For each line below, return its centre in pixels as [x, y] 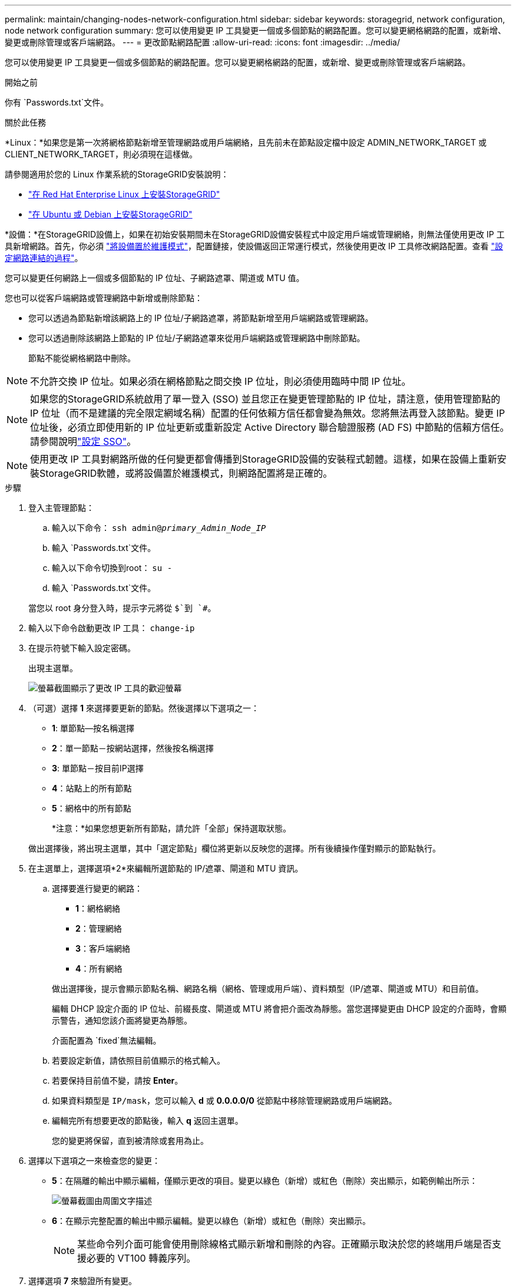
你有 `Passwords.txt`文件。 [57, 102]
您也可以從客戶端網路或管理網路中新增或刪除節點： [104, 298]
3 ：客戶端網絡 [103, 948]
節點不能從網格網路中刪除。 [82, 358]
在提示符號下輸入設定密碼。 [82, 648]
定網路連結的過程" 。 [44, 258]
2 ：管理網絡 [99, 928]
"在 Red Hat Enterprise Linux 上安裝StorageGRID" [124, 194]
